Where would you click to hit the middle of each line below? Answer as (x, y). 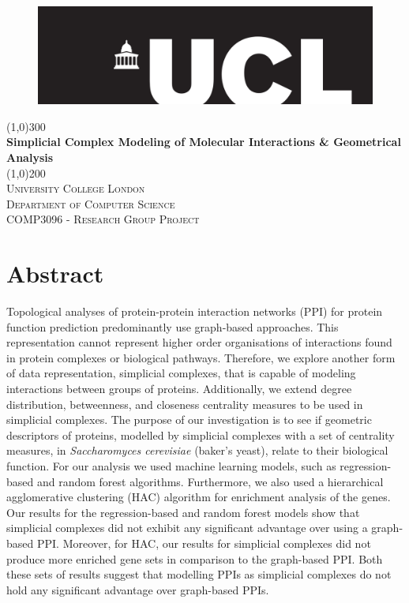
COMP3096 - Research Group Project (103, 219)
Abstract (55, 273)
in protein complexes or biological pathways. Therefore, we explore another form (201, 357)
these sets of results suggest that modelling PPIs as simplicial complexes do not (199, 574)
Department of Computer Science (91, 203)
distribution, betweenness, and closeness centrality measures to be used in (185, 404)
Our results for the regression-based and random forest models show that (183, 512)
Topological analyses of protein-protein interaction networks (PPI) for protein (195, 311)
